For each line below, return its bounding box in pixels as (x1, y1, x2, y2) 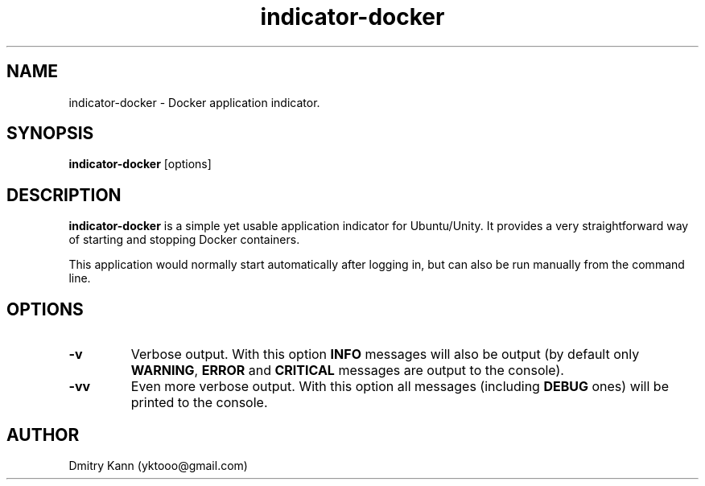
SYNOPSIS (6, 123, 94, 144)
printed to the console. (130, 394, 268, 411)
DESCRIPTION (6, 184, 122, 205)
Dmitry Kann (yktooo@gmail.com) (68, 458, 248, 472)
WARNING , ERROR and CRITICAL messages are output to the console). (130, 362, 564, 379)
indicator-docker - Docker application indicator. (68, 95, 320, 109)
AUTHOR (6, 424, 80, 445)
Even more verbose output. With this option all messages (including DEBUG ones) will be (130, 378, 669, 395)
